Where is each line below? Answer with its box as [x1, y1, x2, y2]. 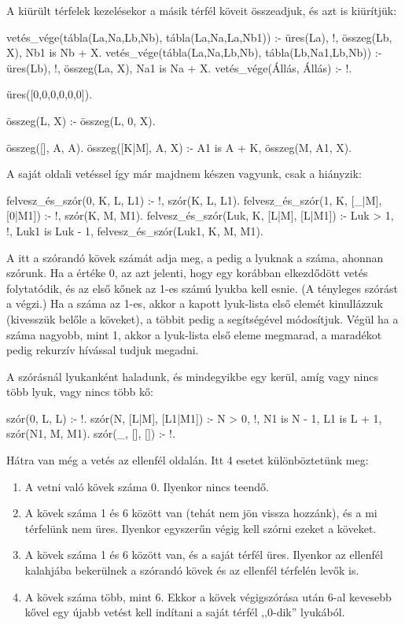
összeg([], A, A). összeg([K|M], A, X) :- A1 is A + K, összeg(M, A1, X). [6, 139, 352, 155]
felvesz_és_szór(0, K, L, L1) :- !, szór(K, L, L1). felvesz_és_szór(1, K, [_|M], [6, 191, 382, 208]
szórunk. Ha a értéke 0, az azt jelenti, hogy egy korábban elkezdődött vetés [6, 264, 368, 281]
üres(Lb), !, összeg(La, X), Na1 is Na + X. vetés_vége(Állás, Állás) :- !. [6, 59, 352, 76]
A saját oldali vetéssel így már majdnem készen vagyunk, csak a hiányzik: [6, 165, 362, 182]
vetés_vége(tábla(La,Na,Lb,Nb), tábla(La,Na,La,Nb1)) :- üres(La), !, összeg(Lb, [6, 28, 392, 45]
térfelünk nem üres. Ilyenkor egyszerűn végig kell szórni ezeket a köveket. [24, 520, 377, 536]
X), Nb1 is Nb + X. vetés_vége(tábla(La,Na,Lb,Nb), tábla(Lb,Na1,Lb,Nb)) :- [6, 44, 382, 61]
